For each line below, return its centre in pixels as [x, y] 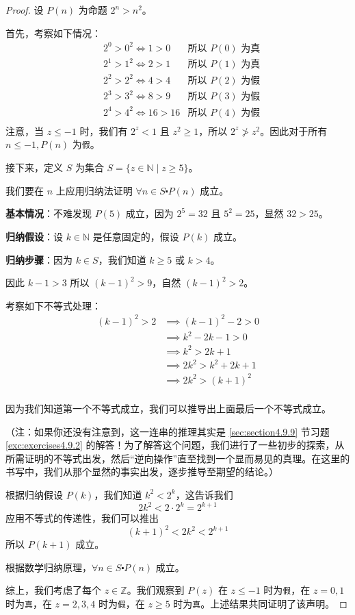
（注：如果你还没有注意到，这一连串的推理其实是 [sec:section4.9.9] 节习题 [168, 431]
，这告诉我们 [204, 494]
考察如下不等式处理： [53, 305]
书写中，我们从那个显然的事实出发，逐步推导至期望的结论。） [142, 472]
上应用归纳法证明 [94, 190]
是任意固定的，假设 [136, 236]
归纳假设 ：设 [34, 236]
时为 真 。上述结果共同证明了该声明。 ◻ [260, 603]
